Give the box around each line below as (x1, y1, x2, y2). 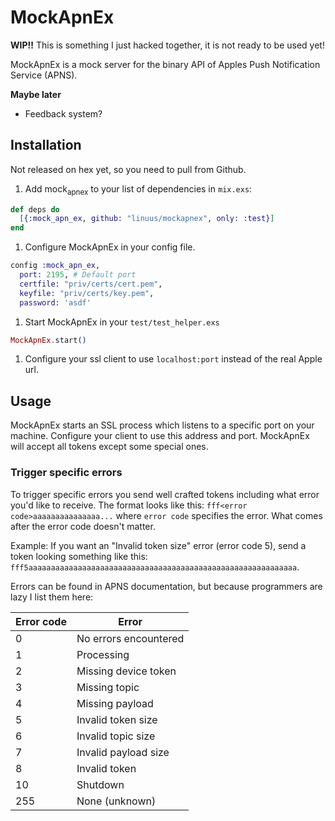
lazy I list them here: (10, 591, 94, 603)
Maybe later (10, 88, 62, 100)
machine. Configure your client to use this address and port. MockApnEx (10, 430, 310, 442)
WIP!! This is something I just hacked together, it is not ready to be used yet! (10, 39, 325, 51)
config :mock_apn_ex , (10, 261, 101, 271)
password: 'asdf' (19, 297, 92, 308)
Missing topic (76, 680, 140, 694)
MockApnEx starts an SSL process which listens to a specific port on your (10, 419, 315, 431)
